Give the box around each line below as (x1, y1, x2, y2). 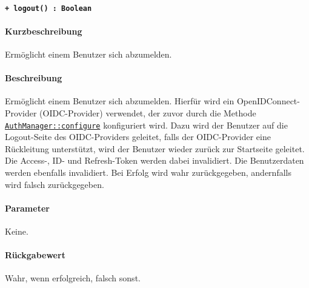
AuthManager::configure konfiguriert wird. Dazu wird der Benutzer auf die (5, 118, 288, 131)
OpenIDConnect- (236, 95, 300, 107)
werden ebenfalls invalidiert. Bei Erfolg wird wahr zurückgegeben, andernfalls (5, 166, 291, 179)
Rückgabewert (5, 249, 65, 261)
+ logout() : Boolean (5, 4, 92, 13)
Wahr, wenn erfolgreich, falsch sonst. (5, 272, 141, 284)
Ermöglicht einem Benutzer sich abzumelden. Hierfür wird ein (5, 95, 234, 107)
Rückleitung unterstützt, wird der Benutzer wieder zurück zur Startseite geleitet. (5, 142, 305, 155)
